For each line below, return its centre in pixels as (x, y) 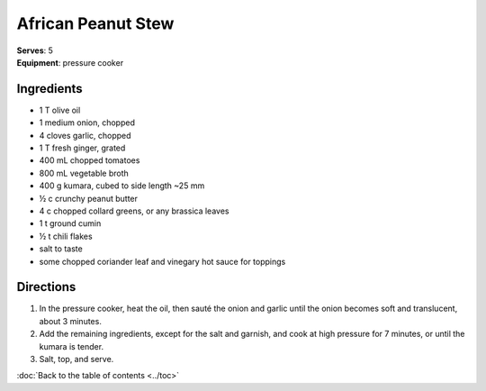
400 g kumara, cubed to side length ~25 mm (122, 186)
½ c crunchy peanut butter (89, 198)
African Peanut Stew (95, 23)
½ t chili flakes (66, 236)
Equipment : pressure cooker (70, 62)
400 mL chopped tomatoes (90, 160)
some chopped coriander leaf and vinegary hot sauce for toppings (162, 261)
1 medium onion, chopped (87, 123)
